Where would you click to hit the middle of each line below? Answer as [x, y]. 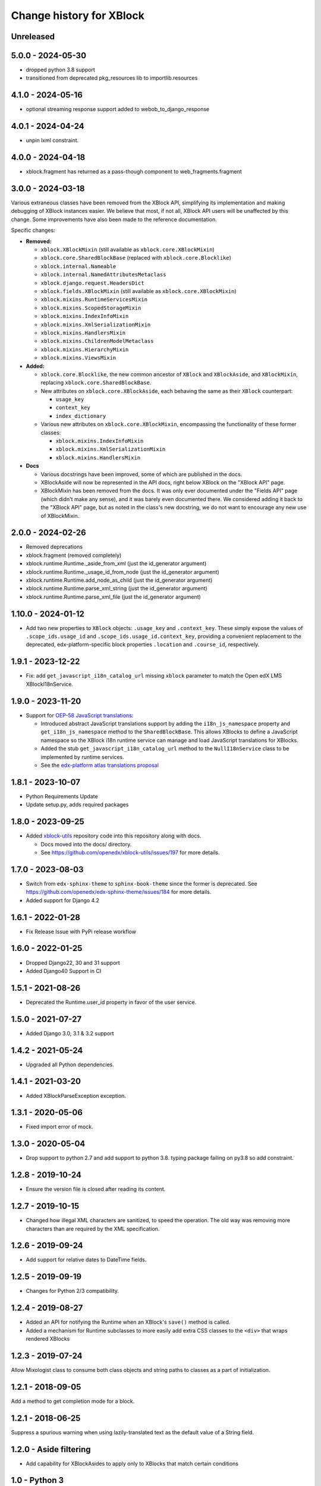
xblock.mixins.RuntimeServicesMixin [94, 300]
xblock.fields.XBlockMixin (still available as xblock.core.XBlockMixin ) [139, 291]
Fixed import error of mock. [59, 1127]
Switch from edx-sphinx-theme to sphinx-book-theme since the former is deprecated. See [142, 883]
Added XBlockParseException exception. [76, 1095]
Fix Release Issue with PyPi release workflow [81, 931]
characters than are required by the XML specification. [93, 1229]
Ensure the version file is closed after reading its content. [96, 1189]
